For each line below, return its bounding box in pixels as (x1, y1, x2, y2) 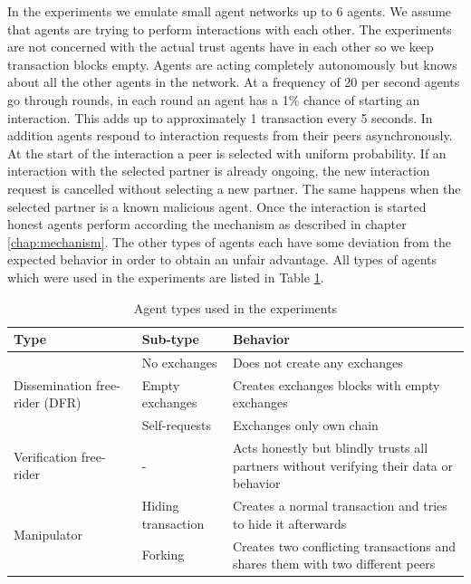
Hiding (141, 496, 179, 515)
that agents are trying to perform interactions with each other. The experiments (7, 19, 452, 38)
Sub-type (141, 330, 199, 349)
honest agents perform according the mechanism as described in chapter (7, 215, 407, 234)
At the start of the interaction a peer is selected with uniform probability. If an (7, 143, 447, 162)
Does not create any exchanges (233, 352, 403, 371)
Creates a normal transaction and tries (233, 496, 447, 515)
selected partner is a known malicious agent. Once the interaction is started (7, 196, 427, 215)
